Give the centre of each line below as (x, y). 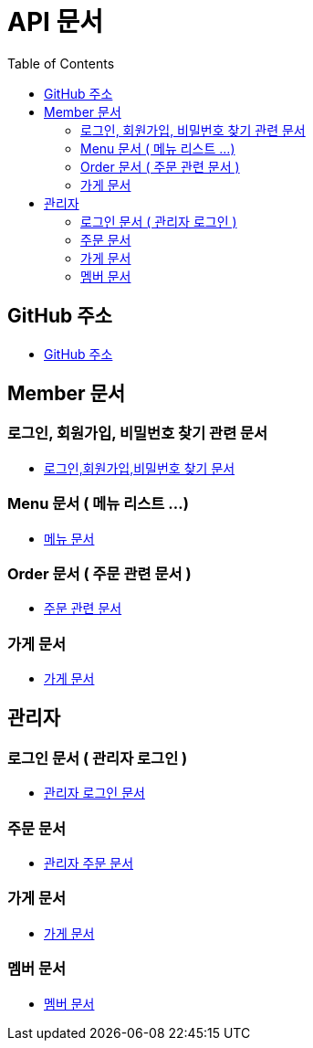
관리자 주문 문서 (89, 863)
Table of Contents (61, 63)
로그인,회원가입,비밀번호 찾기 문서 (140, 468)
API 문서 (56, 22)
